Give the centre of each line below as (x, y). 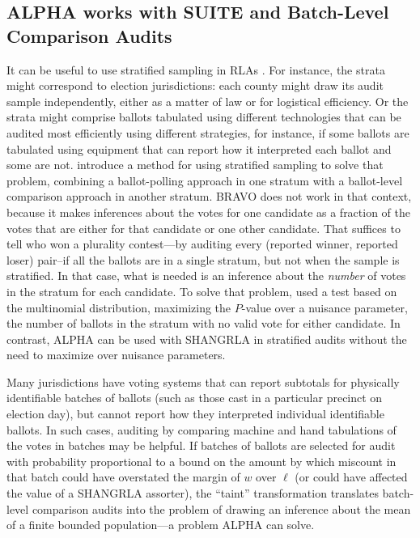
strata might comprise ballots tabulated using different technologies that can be (204, 117)
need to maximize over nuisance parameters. (116, 355)
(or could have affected (351, 477)
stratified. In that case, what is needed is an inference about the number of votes (206, 275)
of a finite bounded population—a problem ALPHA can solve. (161, 525)
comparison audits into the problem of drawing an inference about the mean (221, 508)
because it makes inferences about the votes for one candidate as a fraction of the (209, 212)
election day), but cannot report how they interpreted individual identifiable (195, 414)
